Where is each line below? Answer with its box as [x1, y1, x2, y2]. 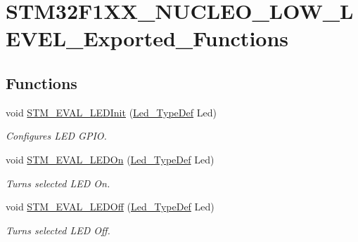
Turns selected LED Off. [6, 222, 110, 237]
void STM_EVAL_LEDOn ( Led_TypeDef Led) [6, 152, 215, 166]
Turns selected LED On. [6, 175, 110, 190]
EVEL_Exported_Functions [6, 24, 289, 53]
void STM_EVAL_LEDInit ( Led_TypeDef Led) [6, 105, 217, 119]
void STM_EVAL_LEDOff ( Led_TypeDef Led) [6, 199, 215, 214]
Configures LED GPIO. [6, 128, 107, 143]
